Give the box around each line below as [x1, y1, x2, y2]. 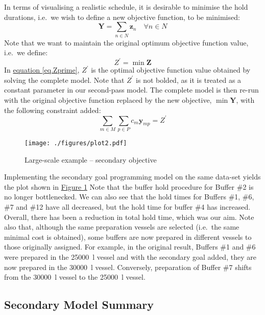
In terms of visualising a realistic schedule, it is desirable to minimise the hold [4, 2, 248, 12]
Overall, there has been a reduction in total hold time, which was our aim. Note [4, 211, 254, 222]
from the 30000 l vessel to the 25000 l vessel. [4, 272, 146, 282]
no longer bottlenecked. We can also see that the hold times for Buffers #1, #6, [4, 191, 254, 202]
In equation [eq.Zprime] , [4, 64, 80, 75]
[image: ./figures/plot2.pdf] [25, 140, 127, 147]
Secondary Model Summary [4, 297, 154, 312]
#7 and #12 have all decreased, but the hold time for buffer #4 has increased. [4, 201, 251, 212]
